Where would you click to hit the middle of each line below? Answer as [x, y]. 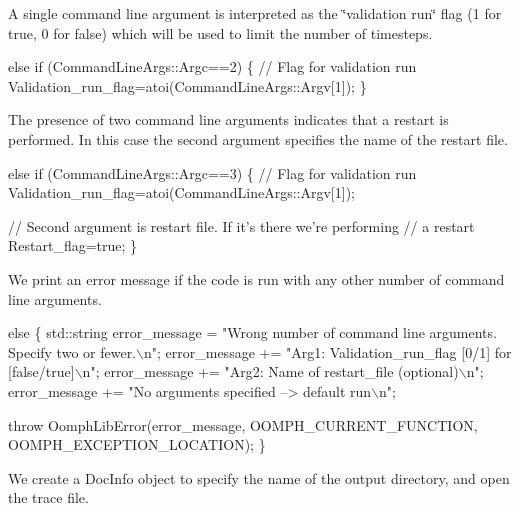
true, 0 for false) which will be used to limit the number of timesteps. [220, 32]
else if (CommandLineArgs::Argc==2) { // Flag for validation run [212, 66]
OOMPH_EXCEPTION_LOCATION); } [137, 444]
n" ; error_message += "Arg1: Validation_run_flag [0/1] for [327, 351]
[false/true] [41, 371]
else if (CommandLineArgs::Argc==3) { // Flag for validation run [212, 172]
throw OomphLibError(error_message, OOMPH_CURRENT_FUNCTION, [243, 424]
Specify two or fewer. [72, 351]
